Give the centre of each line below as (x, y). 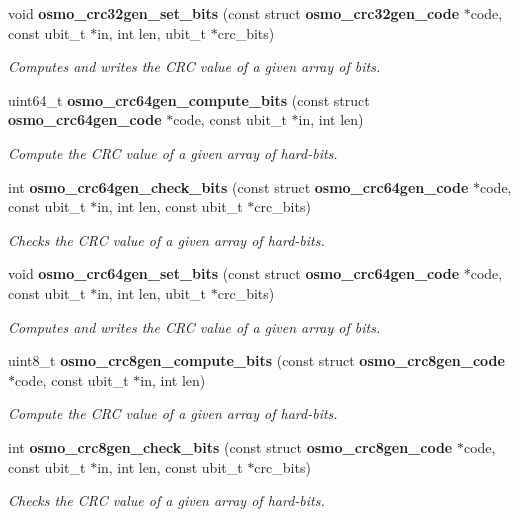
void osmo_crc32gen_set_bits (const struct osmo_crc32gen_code (234, 13)
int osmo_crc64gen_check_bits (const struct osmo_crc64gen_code (238, 186)
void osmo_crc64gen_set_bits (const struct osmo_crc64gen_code (234, 273)
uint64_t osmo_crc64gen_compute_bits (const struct (189, 99)
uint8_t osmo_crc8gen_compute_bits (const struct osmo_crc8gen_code (256, 360)
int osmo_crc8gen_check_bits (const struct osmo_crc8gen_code (230, 446)
